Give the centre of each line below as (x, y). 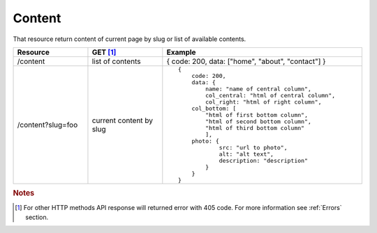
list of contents (116, 61)
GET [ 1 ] (104, 52)
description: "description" (264, 160)
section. (37, 217)
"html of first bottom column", (257, 115)
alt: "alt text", (246, 154)
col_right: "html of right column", (263, 102)
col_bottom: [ (214, 108)
